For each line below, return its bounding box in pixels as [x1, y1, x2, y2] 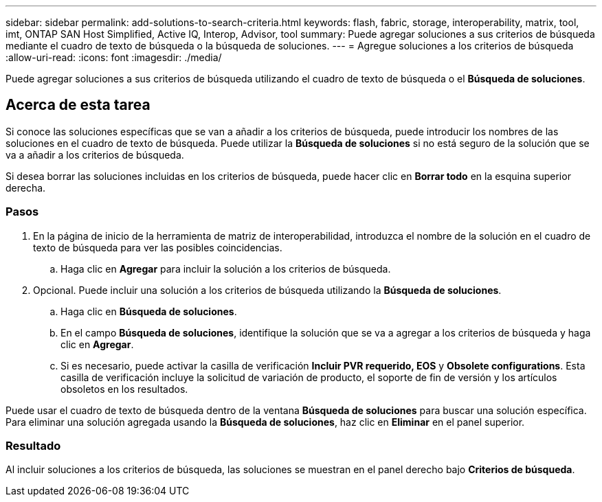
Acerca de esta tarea [5, 96, 150, 114]
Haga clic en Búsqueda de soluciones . [60, 305, 237, 317]
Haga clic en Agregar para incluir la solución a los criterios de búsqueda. [60, 262, 391, 275]
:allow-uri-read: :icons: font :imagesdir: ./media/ [5, 52, 222, 63]
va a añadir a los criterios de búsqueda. [5, 148, 184, 161]
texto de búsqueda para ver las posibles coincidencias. [33, 241, 282, 253]
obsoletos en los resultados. [60, 383, 188, 395]
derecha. [5, 181, 46, 194]
